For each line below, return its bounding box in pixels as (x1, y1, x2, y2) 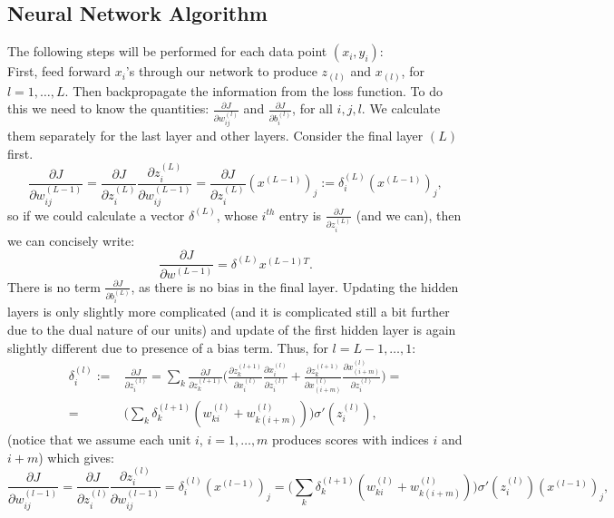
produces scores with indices (272, 430, 429, 449)
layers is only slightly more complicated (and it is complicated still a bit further (7, 302, 450, 321)
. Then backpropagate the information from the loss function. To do (64, 81, 443, 100)
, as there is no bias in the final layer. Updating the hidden (131, 277, 459, 296)
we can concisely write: (7, 230, 135, 249)
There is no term (7, 277, 101, 296)
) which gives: (38, 447, 114, 466)
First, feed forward (7, 62, 111, 81)
